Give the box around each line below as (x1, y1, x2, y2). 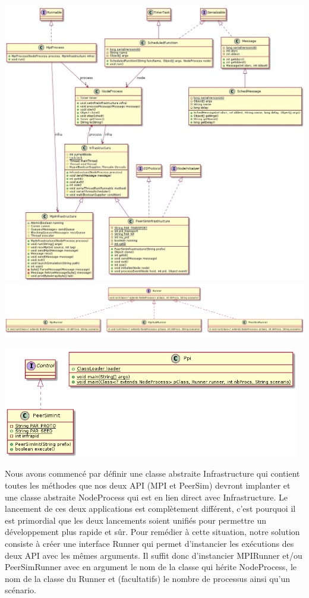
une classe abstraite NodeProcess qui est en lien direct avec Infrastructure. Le (5, 490, 288, 503)
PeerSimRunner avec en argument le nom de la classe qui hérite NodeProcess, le (5, 561, 297, 573)
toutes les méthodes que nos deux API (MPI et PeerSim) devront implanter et (5, 479, 291, 492)
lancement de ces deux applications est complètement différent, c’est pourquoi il (5, 502, 296, 515)
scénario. (5, 584, 37, 596)
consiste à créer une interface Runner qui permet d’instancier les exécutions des (5, 537, 294, 550)
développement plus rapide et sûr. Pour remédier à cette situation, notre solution (5, 525, 300, 538)
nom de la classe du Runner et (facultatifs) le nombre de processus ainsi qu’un (5, 572, 290, 584)
